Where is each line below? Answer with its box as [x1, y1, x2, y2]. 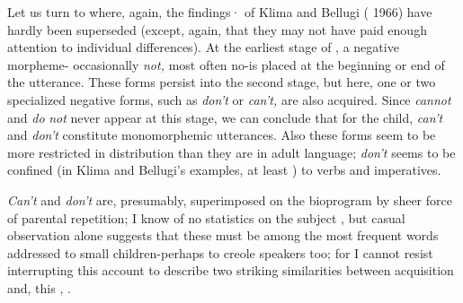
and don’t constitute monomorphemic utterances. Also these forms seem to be [7, 126, 436, 144]
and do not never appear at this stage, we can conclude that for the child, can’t [7, 108, 443, 126]
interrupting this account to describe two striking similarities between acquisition [7, 261, 454, 280]
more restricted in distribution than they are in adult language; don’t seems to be [7, 143, 456, 161]
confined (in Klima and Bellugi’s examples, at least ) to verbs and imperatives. [7, 160, 441, 179]
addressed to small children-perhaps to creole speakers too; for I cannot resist [7, 243, 433, 262]
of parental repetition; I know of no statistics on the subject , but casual [7, 208, 405, 227]
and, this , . [7, 278, 71, 297]
